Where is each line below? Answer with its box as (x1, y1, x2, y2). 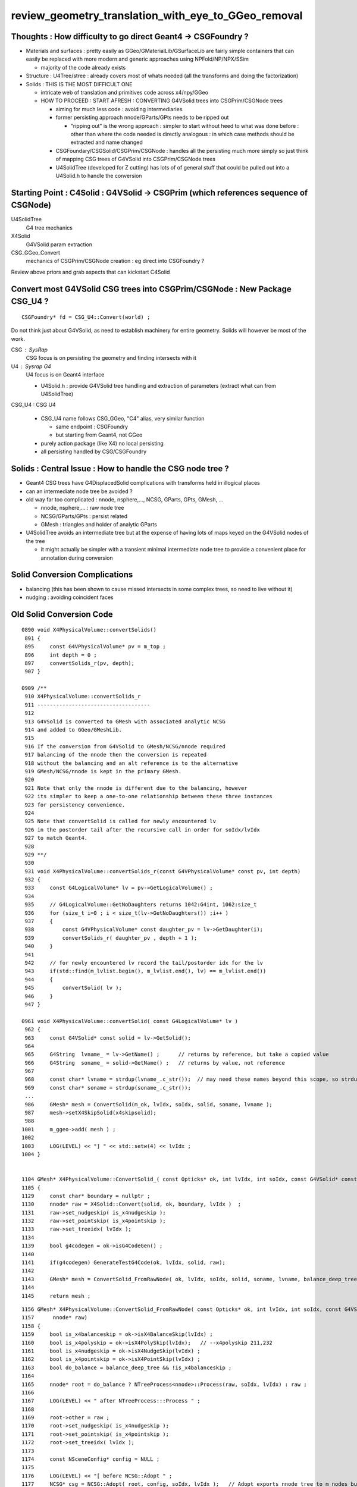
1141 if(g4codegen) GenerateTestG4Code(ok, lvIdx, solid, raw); (21, 1259, 226, 1266)
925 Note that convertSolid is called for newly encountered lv (24, 818, 217, 825)
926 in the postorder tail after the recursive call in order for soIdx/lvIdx (24, 826, 260, 833)
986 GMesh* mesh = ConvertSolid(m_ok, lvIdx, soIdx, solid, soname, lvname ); (24, 1101, 273, 1108)
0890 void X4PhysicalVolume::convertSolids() (21, 626, 157, 633)
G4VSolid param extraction (26, 241, 92, 248)
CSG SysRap (11, 346, 48, 353)
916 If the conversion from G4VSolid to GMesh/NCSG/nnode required (24, 743, 226, 749)
